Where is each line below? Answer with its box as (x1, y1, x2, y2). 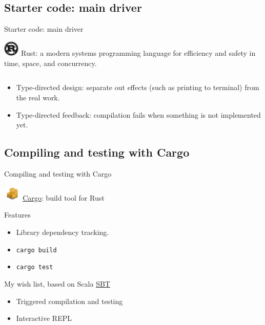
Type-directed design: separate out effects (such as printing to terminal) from (16, 82, 259, 93)
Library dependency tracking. (16, 227, 109, 237)
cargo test (16, 264, 53, 271)
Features (4, 209, 31, 220)
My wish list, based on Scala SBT (4, 278, 110, 289)
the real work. (16, 92, 60, 102)
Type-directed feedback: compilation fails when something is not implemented (16, 109, 261, 120)
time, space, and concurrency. (4, 57, 97, 68)
